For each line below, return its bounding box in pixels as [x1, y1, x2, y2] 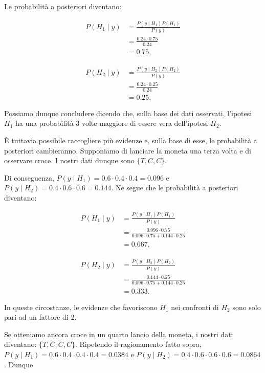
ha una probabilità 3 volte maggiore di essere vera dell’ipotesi [15, 118, 208, 128]
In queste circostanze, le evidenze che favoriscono [4, 301, 158, 312]
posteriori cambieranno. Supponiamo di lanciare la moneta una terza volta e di [4, 145, 251, 156]
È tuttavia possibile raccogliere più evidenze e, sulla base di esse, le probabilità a [4, 135, 257, 145]
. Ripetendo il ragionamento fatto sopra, [75, 339, 202, 349]
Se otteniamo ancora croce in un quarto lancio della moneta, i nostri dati [4, 328, 233, 339]
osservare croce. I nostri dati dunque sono [4, 155, 135, 166]
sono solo [232, 301, 261, 312]
